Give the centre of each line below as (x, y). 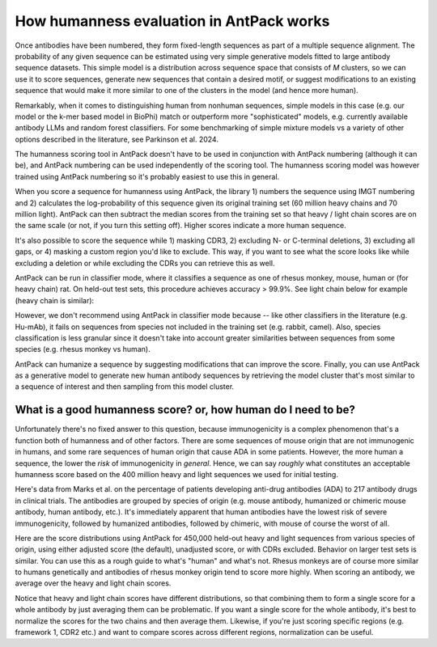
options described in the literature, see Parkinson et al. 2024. (117, 139)
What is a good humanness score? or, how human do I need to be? (185, 410)
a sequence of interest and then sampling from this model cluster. (125, 387)
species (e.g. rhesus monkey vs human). (83, 349)
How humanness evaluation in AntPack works (172, 21)
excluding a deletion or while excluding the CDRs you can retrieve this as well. (145, 263)
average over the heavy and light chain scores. (93, 583)
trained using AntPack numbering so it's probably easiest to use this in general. (147, 176)
